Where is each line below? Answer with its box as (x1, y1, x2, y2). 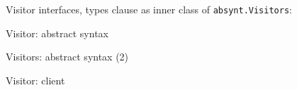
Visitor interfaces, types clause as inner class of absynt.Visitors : (6, 2, 292, 16)
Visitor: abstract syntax (6, 25, 108, 40)
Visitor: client (6, 72, 65, 87)
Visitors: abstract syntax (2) (6, 49, 129, 64)
